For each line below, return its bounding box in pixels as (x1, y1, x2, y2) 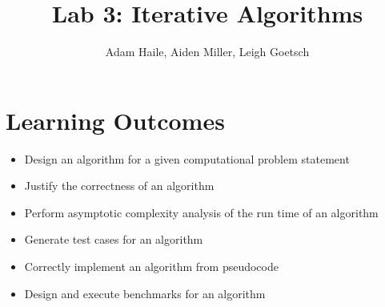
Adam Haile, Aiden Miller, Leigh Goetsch (105, 43, 310, 60)
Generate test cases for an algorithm (24, 231, 203, 248)
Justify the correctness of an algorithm (24, 177, 215, 194)
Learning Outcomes (6, 103, 225, 136)
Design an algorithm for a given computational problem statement (24, 150, 350, 167)
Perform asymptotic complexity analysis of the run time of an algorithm (24, 204, 379, 220)
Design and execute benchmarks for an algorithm (24, 285, 266, 301)
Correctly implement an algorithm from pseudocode (24, 258, 279, 275)
